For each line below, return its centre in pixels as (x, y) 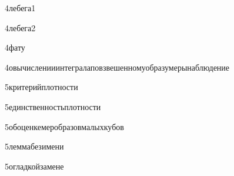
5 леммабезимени (34, 146)
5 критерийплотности (41, 87)
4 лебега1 (20, 8)
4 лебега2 (20, 27)
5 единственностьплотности (53, 106)
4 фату (15, 47)
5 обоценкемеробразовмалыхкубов (64, 126)
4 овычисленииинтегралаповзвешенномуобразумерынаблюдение (117, 67)
